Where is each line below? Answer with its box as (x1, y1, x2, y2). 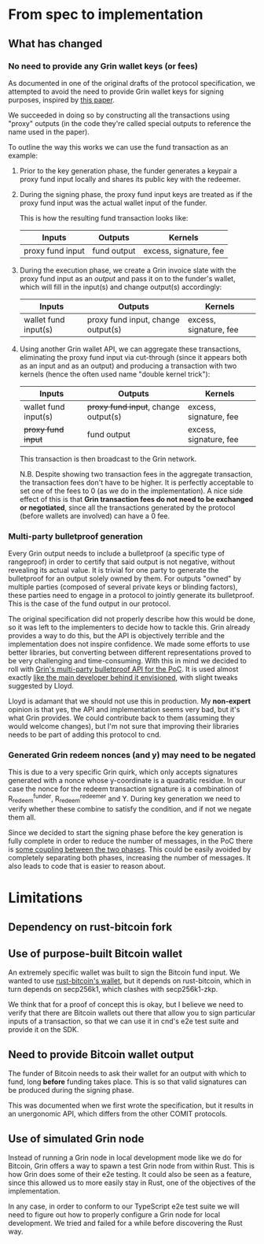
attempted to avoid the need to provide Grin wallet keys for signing (8, 87, 224, 96)
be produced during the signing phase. (8, 1086, 134, 1095)
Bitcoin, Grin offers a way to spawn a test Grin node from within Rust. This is (8, 1160, 255, 1171)
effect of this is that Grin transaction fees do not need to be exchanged (19, 494, 254, 503)
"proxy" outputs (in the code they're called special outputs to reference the (8, 118, 251, 128)
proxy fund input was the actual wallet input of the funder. (19, 198, 207, 207)
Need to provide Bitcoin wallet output (8, 1048, 194, 1061)
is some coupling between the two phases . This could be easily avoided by (8, 845, 251, 854)
